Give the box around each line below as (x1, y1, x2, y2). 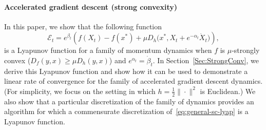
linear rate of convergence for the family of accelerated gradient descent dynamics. (4, 76, 263, 86)
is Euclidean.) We (200, 85, 256, 96)
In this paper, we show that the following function (4, 21, 162, 31)
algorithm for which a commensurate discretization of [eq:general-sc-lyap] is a (4, 106, 249, 117)
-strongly (232, 45, 260, 55)
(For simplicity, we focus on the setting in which (4, 85, 156, 96)
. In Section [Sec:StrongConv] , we (153, 54, 259, 65)
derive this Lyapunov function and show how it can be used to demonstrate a (4, 65, 248, 76)
